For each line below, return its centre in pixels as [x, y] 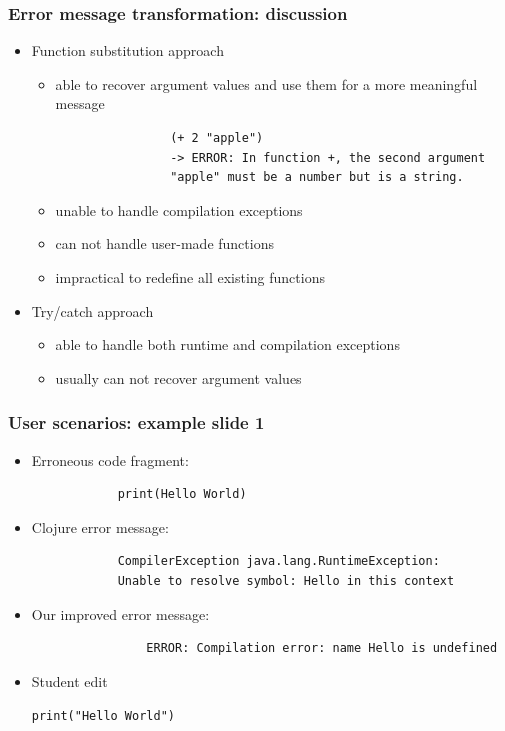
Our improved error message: [120, 613]
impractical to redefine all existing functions [190, 276]
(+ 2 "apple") [217, 138]
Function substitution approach [127, 50]
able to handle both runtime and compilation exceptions [227, 344]
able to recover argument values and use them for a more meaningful [266, 83]
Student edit [69, 680]
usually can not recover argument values [178, 377]
